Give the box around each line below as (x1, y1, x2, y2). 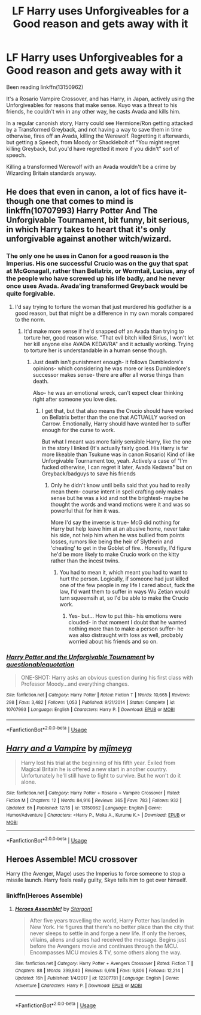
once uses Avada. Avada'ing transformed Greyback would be (6, 282, 188, 290)
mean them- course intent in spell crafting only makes (50, 488, 184, 495)
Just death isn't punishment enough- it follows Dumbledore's (32, 358, 184, 365)
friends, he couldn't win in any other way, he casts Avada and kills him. (6, 108, 181, 115)
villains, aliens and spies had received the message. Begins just (29, 936, 187, 943)
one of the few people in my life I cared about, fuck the (59, 581, 195, 588)
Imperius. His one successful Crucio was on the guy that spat (6, 260, 188, 268)
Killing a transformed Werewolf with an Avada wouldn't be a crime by (6, 163, 176, 170)
